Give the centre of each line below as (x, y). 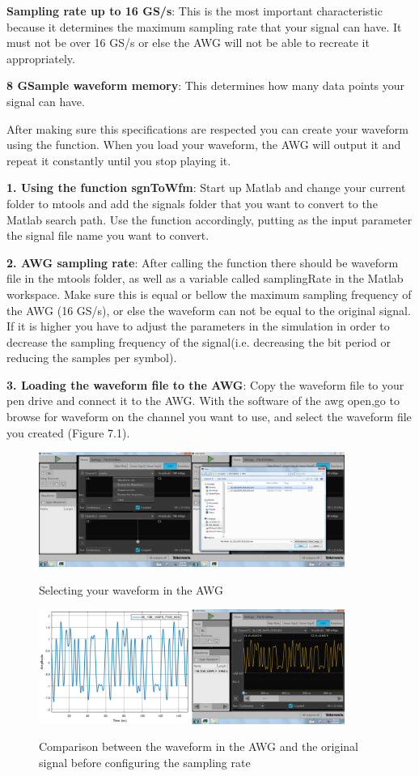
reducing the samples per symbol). (92, 358)
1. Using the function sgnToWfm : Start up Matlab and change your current (206, 188)
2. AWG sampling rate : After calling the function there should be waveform (203, 262)
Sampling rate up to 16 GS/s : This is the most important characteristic (195, 11)
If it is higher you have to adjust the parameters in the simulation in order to (198, 326)
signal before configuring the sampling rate (145, 762)
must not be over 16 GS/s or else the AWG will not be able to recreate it (188, 43)
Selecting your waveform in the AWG (131, 589)
